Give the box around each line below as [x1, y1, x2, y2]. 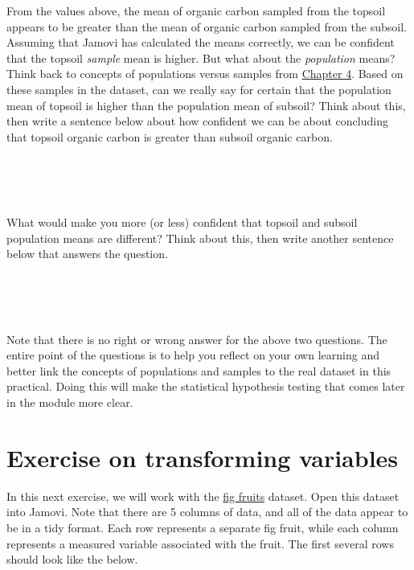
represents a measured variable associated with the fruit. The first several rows [6, 535, 394, 552]
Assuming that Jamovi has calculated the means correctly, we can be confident [6, 34, 395, 51]
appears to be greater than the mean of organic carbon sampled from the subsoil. [6, 18, 407, 35]
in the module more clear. [6, 394, 133, 411]
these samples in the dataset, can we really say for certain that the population [6, 80, 391, 97]
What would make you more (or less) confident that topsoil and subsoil [6, 214, 358, 231]
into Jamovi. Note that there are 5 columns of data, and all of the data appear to [6, 503, 408, 520]
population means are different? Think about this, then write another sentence [6, 229, 394, 246]
